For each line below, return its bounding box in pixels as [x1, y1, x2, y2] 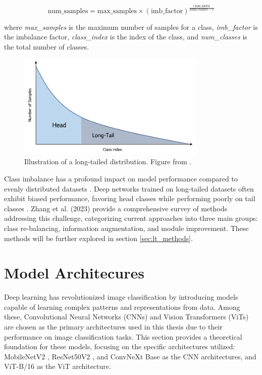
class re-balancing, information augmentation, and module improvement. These [4, 222, 249, 233]
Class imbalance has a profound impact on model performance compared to [4, 173, 238, 183]
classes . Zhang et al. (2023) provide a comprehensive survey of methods [4, 203, 227, 213]
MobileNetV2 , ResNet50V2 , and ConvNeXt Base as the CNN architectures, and [4, 351, 256, 361]
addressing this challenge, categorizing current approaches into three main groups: [4, 213, 258, 223]
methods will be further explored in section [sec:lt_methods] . [4, 232, 193, 243]
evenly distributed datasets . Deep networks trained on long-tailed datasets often [4, 183, 254, 194]
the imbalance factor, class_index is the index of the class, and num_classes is [4, 31, 247, 42]
